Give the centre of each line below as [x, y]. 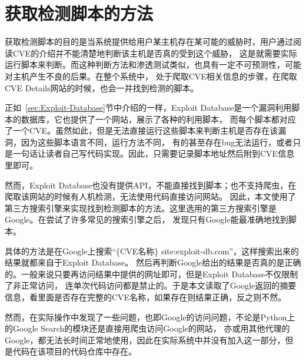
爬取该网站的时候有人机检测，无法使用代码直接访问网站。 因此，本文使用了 [150, 196]
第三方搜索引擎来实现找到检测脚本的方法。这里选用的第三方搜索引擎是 [141, 208]
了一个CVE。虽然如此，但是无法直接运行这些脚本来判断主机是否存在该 [142, 130]
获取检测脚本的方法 [79, 13]
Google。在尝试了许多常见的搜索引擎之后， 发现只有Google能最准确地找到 [147, 219]
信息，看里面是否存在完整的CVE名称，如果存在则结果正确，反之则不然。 [146, 297]
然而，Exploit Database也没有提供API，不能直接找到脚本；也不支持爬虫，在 [151, 185]
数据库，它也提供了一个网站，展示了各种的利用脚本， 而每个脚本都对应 [158, 119]
